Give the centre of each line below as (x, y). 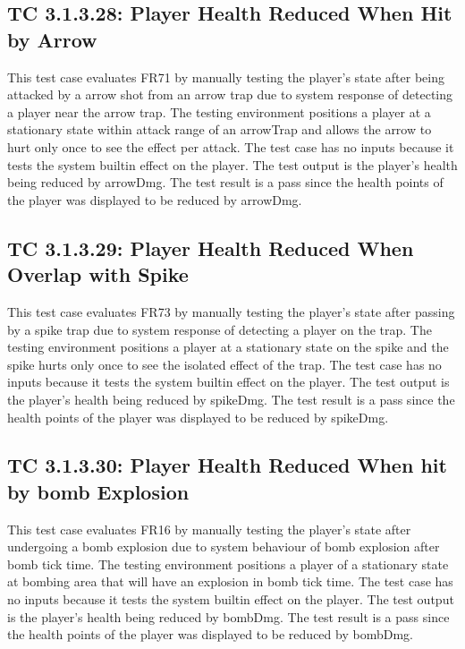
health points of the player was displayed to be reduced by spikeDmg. (198, 417)
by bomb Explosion (98, 491)
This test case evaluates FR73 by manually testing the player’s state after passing (231, 311)
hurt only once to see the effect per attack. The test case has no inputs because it (231, 146)
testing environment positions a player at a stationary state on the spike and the (228, 347)
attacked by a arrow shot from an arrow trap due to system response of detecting (230, 94)
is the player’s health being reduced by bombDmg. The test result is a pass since (228, 616)
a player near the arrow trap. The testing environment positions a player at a (219, 111)
